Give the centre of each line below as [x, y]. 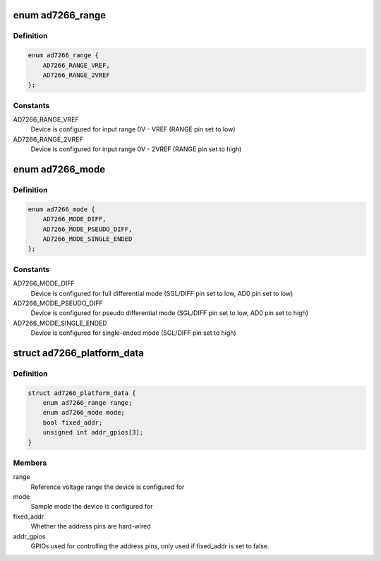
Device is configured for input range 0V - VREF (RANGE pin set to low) [133, 129]
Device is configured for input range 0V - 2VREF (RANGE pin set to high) [136, 149]
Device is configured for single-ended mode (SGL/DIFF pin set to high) [133, 333]
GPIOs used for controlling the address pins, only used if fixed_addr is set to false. [150, 546]
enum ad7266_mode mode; [84, 413]
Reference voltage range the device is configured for [108, 487]
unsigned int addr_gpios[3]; [93, 432]
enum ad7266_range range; [87, 403]
